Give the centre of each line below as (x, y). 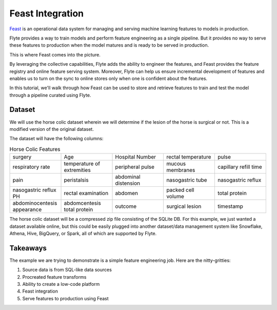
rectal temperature (189, 157)
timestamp (230, 206)
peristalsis (76, 180)
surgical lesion (184, 206)
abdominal (128, 177)
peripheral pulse (135, 167)
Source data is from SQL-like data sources (67, 270)
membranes (181, 170)
